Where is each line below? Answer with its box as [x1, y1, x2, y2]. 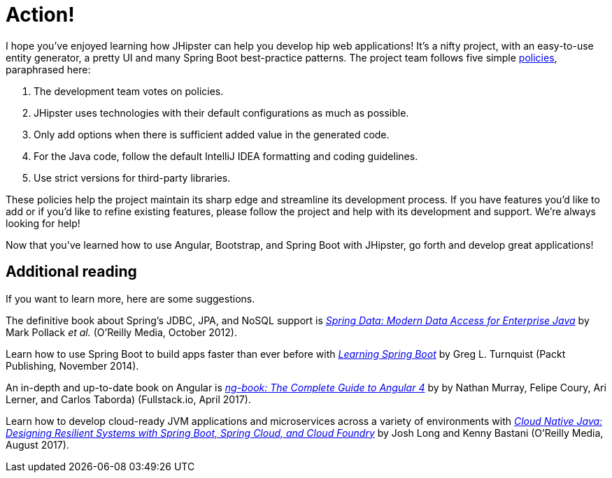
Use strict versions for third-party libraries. [34, 171, 231, 184]
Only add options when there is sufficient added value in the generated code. [34, 128, 390, 140]
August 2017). [6, 438, 69, 451]
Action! [6, 3, 75, 27]
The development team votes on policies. [34, 85, 224, 97]
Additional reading [6, 263, 137, 281]
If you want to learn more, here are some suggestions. [6, 292, 255, 305]
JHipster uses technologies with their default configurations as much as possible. [34, 106, 409, 119]
